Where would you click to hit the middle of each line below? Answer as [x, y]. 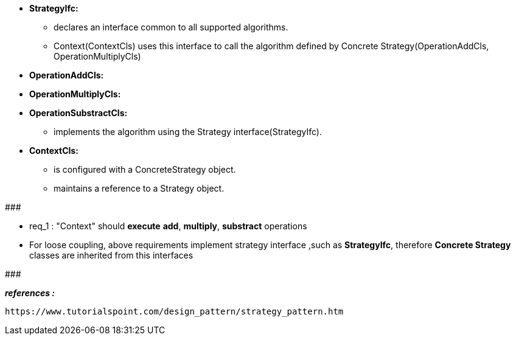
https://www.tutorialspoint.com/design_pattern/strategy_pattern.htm [174, 311]
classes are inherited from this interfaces [111, 255]
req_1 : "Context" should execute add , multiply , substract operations [168, 226]
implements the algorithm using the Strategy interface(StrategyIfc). [188, 132]
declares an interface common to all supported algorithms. [171, 27]
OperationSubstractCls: [78, 113]
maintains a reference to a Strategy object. [139, 188]
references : [30, 293]
